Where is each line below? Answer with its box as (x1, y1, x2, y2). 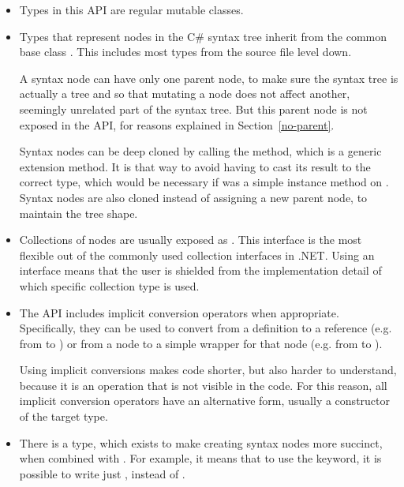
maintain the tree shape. (19, 204, 138, 221)
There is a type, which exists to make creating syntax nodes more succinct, (19, 434, 383, 451)
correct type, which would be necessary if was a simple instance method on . (19, 174, 389, 190)
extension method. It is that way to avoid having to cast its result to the (19, 158, 371, 174)
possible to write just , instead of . (19, 465, 185, 481)
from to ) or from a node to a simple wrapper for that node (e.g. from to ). (19, 335, 383, 351)
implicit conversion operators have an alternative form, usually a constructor (19, 392, 391, 409)
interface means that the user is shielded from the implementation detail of (19, 262, 382, 279)
